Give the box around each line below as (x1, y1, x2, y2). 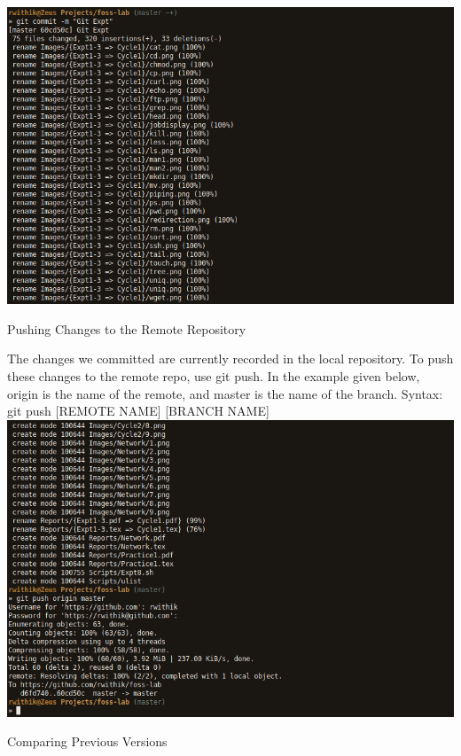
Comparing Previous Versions (7, 732, 168, 751)
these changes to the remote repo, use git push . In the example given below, (7, 366, 420, 385)
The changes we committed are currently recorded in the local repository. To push (7, 349, 454, 368)
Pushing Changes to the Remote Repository (7, 319, 246, 338)
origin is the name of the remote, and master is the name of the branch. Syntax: (7, 384, 443, 402)
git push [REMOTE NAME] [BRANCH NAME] (7, 401, 270, 420)
